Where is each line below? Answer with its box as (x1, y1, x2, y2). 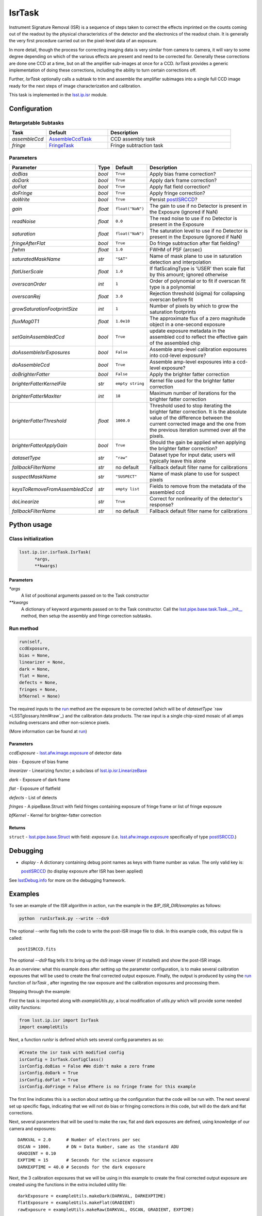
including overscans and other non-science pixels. (9, 719, 110, 725)
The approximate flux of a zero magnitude (149, 315, 246, 322)
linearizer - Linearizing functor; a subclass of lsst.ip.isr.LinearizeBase (9, 768, 147, 773)
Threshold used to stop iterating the (149, 402, 231, 409)
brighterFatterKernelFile (12, 380, 66, 387)
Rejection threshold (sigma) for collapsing (149, 290, 245, 297)
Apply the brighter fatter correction (149, 371, 230, 377)
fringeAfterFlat (12, 240, 46, 247)
